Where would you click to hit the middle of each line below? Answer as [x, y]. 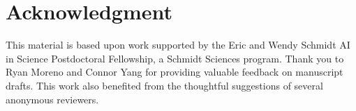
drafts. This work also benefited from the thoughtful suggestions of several [164, 85]
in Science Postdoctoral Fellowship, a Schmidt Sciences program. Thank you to [175, 58]
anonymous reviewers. [52, 99]
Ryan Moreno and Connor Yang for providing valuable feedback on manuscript [175, 72]
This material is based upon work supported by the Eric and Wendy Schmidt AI [178, 45]
